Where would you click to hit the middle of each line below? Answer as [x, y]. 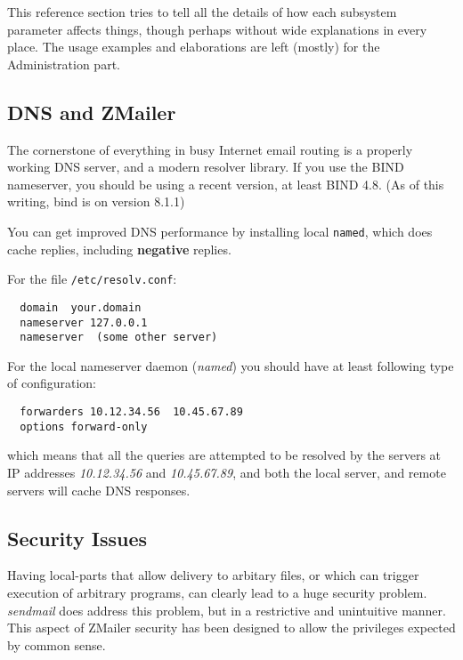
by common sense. [57, 644]
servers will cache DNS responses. [99, 490]
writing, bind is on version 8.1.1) [96, 201]
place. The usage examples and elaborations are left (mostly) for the [194, 47]
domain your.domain [81, 307]
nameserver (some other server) [119, 338]
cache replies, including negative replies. [119, 249]
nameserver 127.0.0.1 [84, 322]
